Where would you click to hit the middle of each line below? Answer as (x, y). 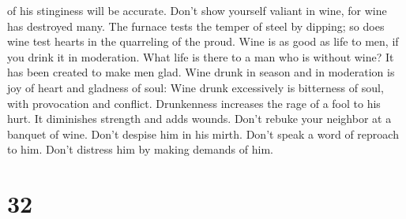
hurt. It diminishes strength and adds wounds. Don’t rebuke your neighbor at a (199, 119)
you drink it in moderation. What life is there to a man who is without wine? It (201, 56)
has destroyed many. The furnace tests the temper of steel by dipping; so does (196, 26)
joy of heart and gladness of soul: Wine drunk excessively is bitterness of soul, (195, 87)
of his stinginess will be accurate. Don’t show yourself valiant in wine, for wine (197, 10)
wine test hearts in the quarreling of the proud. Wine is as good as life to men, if (203, 41)
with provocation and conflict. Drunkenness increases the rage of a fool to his (194, 103)
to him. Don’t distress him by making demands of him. (140, 149)
